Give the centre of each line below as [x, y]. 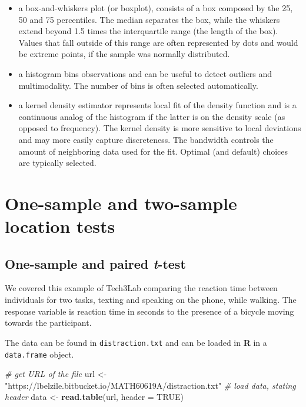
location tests [60, 226]
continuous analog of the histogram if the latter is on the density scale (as [152, 116]
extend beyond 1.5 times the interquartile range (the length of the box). [148, 31]
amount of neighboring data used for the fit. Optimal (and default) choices [153, 151]
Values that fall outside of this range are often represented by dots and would [158, 42]
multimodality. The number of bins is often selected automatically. [138, 85]
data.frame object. [39, 354]
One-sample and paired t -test [95, 263]
